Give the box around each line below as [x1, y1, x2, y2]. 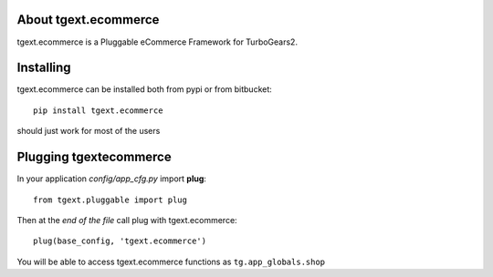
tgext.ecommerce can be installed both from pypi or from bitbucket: [16, 84, 273, 95]
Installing [16, 60, 72, 76]
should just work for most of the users [16, 126, 161, 137]
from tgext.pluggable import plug [33, 194, 187, 205]
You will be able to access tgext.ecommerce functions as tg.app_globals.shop [16, 256, 326, 267]
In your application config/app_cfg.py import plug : [16, 173, 207, 184]
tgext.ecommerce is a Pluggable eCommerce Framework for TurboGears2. [16, 36, 299, 47]
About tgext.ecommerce [16, 12, 160, 27]
